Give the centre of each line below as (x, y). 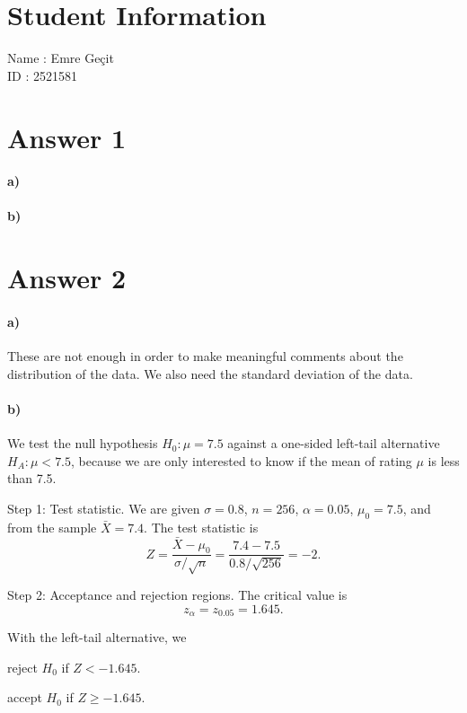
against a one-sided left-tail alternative (334, 443)
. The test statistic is (201, 527)
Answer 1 (67, 137)
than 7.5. (32, 478)
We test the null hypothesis (83, 443)
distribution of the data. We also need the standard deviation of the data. (210, 373)
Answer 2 (67, 278)
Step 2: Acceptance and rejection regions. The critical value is (177, 595)
